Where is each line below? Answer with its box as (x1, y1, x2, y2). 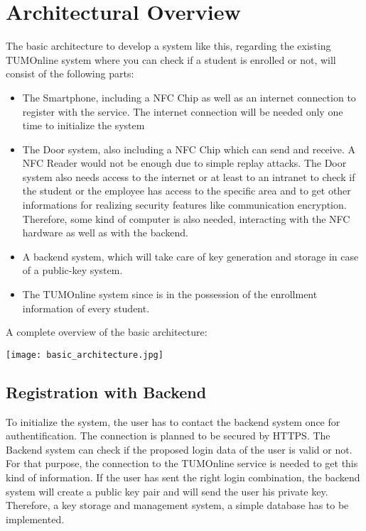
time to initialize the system (22, 118, 145, 133)
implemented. (6, 511, 65, 526)
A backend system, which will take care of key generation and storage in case (22, 248, 359, 263)
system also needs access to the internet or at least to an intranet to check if (22, 169, 355, 184)
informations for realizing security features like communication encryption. (22, 197, 347, 212)
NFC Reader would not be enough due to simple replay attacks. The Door (22, 155, 347, 170)
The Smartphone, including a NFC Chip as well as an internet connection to (22, 89, 356, 104)
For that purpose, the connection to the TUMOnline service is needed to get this (6, 456, 358, 471)
